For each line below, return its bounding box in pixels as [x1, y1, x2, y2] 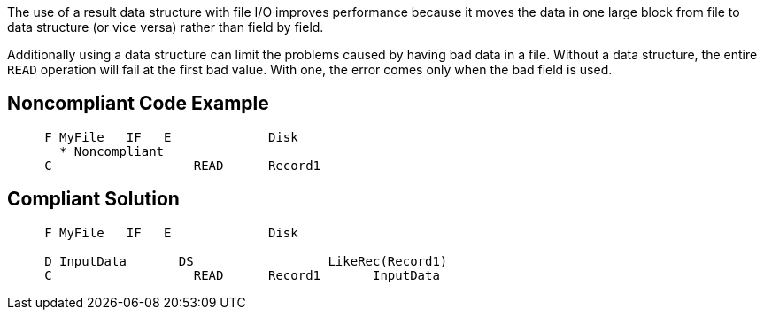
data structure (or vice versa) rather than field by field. [7, 19, 324, 35]
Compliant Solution [7, 188, 180, 211]
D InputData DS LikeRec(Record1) [44, 253, 448, 268]
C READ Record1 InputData [44, 267, 440, 282]
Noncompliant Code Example [7, 92, 269, 115]
